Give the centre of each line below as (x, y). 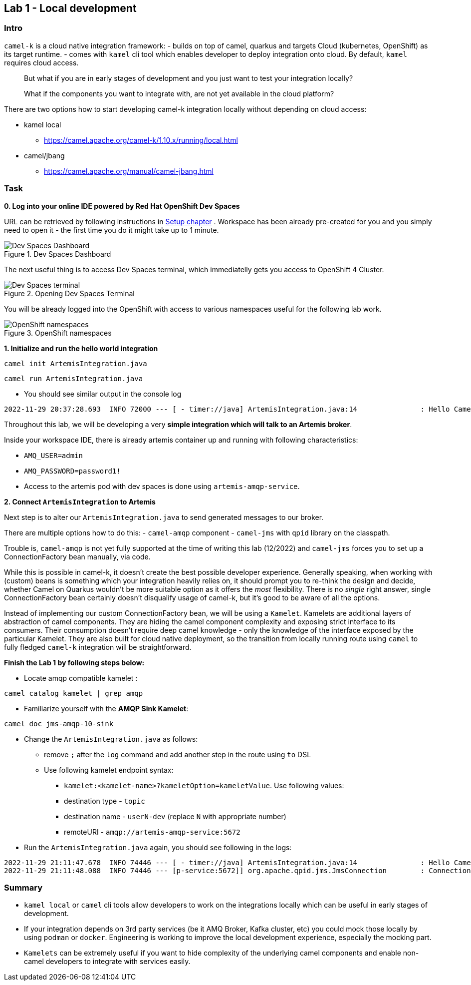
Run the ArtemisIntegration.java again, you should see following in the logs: (158, 847)
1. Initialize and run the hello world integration (81, 348)
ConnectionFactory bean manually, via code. (77, 556)
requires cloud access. (41, 62)
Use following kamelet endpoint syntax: (109, 770)
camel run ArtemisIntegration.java (74, 378)
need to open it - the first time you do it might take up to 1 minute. (112, 230)
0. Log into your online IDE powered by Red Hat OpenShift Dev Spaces (122, 206)
